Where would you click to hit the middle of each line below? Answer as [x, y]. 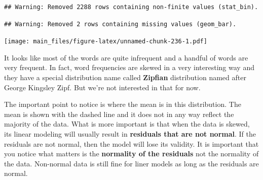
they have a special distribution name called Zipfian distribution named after [125, 77]
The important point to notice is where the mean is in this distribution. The [123, 104]
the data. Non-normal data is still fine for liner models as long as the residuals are [131, 163]
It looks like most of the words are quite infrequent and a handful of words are [126, 57]
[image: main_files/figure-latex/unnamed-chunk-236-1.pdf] [106, 42]
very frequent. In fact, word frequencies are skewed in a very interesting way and [129, 67]
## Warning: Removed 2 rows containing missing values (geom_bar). [120, 24]
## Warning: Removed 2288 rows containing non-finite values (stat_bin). [131, 7]
